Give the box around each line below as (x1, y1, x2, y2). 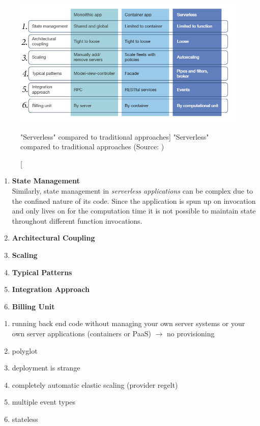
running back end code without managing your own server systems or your (12, 318, 245, 329)
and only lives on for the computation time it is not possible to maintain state (12, 205, 256, 216)
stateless (12, 413, 38, 424)
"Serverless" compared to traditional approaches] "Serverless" (20, 131, 209, 142)
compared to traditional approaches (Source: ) (20, 141, 164, 152)
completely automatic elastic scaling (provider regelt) (12, 379, 178, 390)
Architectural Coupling (12, 232, 95, 243)
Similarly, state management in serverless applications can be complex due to (12, 185, 253, 196)
